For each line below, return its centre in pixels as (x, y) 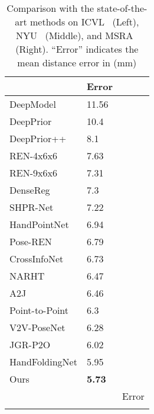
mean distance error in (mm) (77, 62)
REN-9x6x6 (33, 173)
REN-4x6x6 (33, 155)
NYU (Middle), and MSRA (75, 35)
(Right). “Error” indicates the (77, 49)
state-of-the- (122, 8)
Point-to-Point (39, 310)
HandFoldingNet (43, 362)
